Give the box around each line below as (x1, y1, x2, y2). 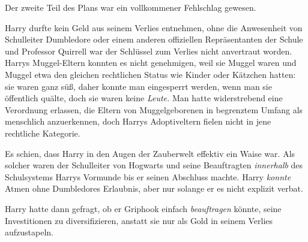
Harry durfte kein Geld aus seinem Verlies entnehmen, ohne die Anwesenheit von (5, 21, 303, 34)
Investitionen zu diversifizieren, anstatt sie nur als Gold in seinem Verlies (5, 214, 273, 226)
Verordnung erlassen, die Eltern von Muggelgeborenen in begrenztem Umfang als (5, 103, 303, 116)
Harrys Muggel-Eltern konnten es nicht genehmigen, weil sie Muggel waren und (5, 56, 297, 69)
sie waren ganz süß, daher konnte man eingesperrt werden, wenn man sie (5, 80, 272, 92)
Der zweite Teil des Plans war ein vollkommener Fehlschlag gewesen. (5, 1, 256, 13)
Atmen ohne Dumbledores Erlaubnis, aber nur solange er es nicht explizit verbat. (5, 182, 303, 195)
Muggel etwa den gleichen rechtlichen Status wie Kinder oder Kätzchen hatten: (5, 68, 296, 80)
